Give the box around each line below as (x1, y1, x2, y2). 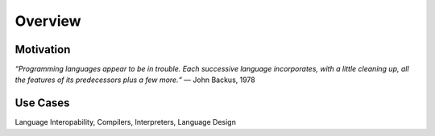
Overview (14, 12, 81, 30)
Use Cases (14, 97, 70, 110)
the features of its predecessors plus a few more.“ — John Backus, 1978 (14, 75, 255, 84)
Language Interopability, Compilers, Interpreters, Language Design (14, 117, 237, 127)
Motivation (14, 43, 71, 56)
